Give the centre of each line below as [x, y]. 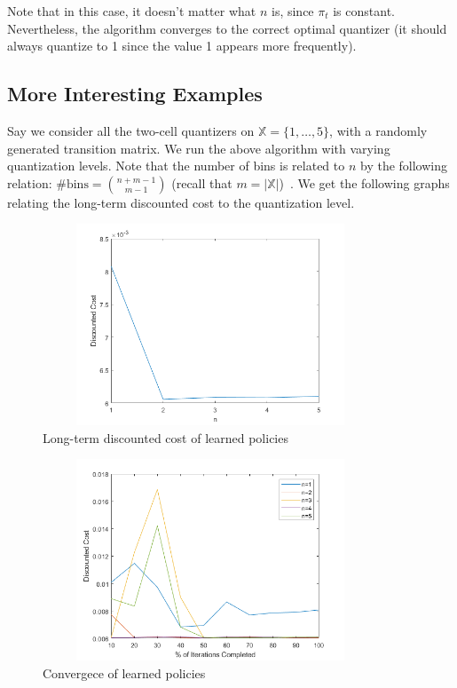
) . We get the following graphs [364, 182]
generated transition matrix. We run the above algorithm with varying [199, 148]
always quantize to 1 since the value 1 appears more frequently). [182, 46]
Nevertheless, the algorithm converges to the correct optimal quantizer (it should [227, 28]
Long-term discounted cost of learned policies [165, 437]
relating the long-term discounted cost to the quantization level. [181, 202]
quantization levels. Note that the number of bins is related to [176, 166]
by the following [404, 166]
